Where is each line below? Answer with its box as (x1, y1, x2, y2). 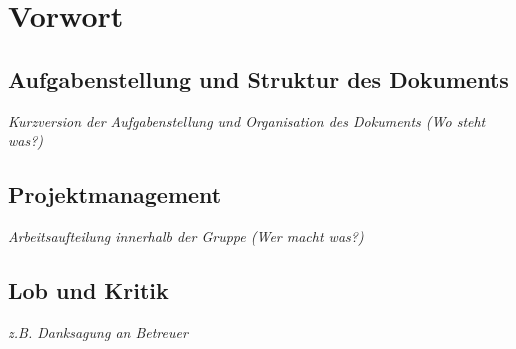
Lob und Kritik (8, 274, 169, 305)
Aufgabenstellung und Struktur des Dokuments (8, 63, 509, 94)
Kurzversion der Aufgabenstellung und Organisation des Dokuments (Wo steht (8, 110, 486, 131)
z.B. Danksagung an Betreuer (8, 321, 188, 342)
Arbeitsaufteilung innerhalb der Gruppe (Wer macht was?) (8, 225, 364, 246)
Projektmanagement (8, 179, 222, 210)
